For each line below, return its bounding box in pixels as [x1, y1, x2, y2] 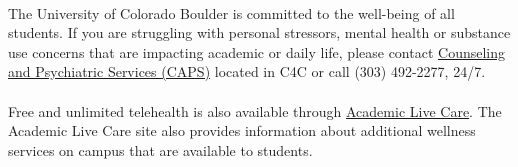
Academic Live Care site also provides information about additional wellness [8, 120, 476, 141]
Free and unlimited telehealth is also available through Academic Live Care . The [8, 100, 502, 121]
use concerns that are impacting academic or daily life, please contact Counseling [8, 41, 506, 62]
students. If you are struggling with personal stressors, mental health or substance [8, 22, 511, 43]
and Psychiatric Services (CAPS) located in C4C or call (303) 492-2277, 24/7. [8, 61, 486, 82]
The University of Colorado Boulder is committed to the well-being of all [8, 2, 455, 23]
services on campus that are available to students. [8, 139, 313, 160]
